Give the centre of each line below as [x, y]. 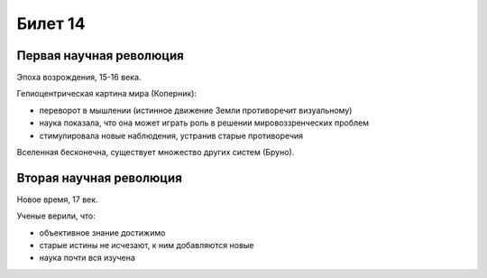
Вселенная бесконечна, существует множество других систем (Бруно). [156, 153]
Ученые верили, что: [56, 216]
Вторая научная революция [99, 177]
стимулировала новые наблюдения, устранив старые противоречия [171, 135]
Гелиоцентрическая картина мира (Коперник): [107, 94]
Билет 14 [51, 23]
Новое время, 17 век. [57, 199]
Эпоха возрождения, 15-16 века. [79, 78]
